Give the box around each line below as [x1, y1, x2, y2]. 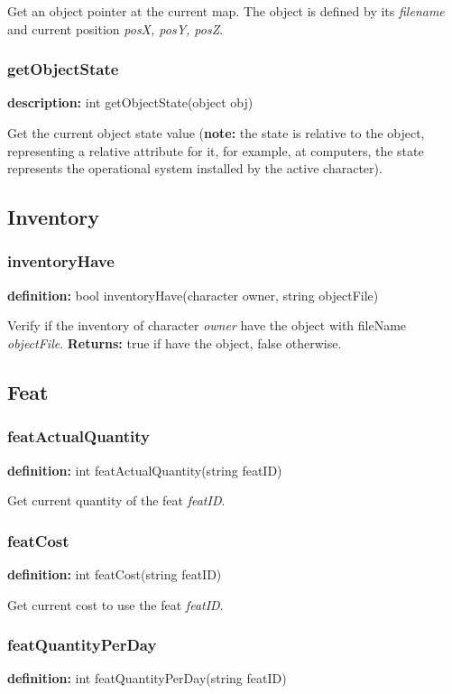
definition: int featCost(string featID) [7, 564, 222, 583]
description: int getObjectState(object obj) [7, 93, 254, 112]
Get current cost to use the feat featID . [7, 595, 224, 614]
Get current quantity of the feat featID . [7, 491, 226, 510]
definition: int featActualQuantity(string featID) [7, 460, 282, 479]
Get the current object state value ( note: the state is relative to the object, [7, 124, 425, 142]
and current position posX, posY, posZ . [7, 19, 224, 38]
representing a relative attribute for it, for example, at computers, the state [7, 141, 424, 160]
